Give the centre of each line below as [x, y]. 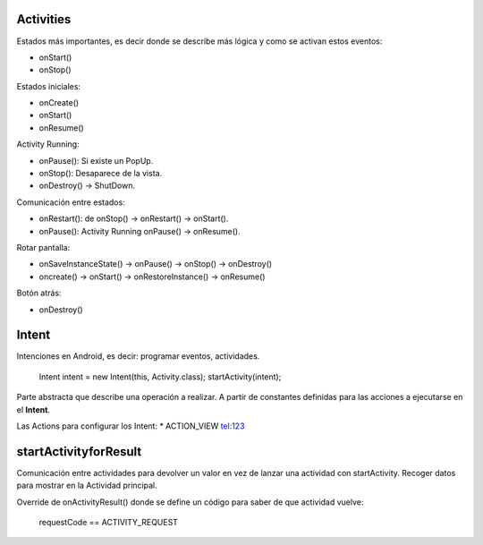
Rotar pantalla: [43, 247]
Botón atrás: [39, 293]
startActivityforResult [79, 451]
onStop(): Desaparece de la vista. [101, 174]
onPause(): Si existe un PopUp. [96, 160]
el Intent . [34, 409]
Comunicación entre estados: [71, 202]
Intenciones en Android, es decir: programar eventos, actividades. [138, 356]
